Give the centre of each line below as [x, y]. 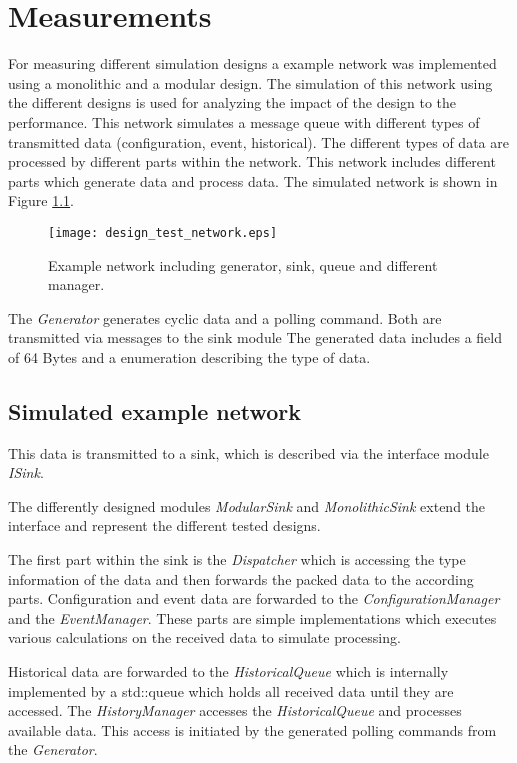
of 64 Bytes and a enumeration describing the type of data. [189, 356]
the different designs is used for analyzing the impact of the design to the [232, 102]
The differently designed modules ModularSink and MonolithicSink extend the [247, 505]
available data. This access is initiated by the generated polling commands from [252, 729]
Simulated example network [154, 410]
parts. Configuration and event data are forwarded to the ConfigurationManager [254, 598]
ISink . [26, 472]
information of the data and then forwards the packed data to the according [241, 578]
